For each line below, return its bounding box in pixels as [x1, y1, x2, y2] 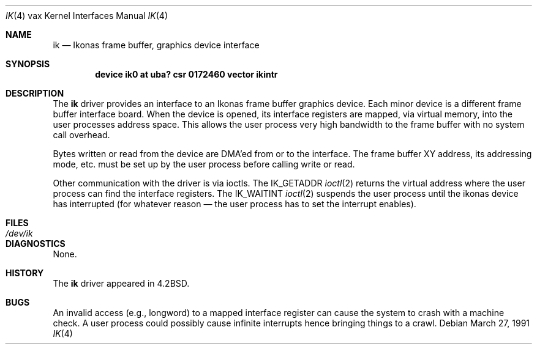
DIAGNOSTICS [6, 238, 66, 249]
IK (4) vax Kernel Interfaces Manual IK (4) [6, 10, 168, 21]
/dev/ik [6, 228, 33, 238]
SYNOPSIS [6, 59, 50, 69]
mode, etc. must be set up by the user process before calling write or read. [53, 159, 355, 169]
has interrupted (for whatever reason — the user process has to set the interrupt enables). [53, 199, 416, 209]
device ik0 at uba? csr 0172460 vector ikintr [95, 69, 278, 79]
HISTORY [6, 268, 44, 278]
